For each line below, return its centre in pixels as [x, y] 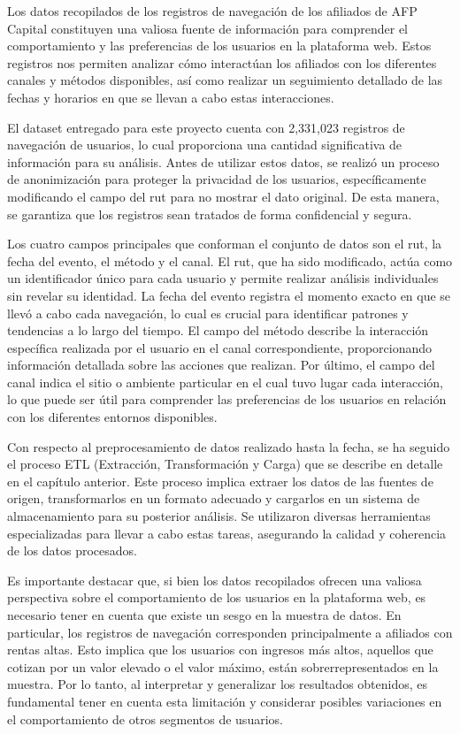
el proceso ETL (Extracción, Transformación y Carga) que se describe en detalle [225, 464]
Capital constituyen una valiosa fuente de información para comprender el [207, 28]
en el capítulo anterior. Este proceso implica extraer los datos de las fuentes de [220, 481]
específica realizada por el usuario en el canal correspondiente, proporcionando [220, 347]
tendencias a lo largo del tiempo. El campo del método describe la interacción [218, 330]
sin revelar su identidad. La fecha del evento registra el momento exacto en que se [229, 295]
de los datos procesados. [72, 550]
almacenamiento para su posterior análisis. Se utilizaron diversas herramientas [219, 516]
